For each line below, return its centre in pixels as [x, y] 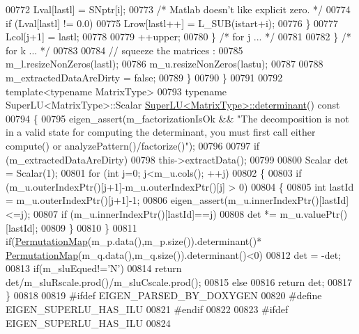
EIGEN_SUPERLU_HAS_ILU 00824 [88, 323]
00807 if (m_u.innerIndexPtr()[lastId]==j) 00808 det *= [155, 213]
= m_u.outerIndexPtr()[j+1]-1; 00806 [87, 200]
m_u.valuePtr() [314, 213]
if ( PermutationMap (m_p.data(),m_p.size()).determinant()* [134, 241]
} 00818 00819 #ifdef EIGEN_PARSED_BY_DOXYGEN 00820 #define [164, 295]
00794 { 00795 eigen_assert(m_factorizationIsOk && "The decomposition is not [177, 118]
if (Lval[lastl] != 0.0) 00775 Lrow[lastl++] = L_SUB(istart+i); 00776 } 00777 [172, 23]
